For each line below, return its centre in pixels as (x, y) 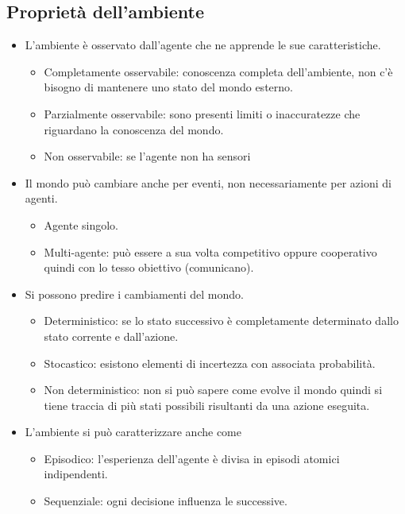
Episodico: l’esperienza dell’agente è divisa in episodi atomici (192, 458)
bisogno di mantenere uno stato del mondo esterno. (168, 87)
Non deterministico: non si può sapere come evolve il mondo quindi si (213, 390)
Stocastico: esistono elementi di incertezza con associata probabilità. (210, 363)
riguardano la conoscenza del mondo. (134, 129)
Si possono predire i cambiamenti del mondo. (134, 294)
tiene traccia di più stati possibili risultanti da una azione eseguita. (207, 405)
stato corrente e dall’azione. (111, 336)
